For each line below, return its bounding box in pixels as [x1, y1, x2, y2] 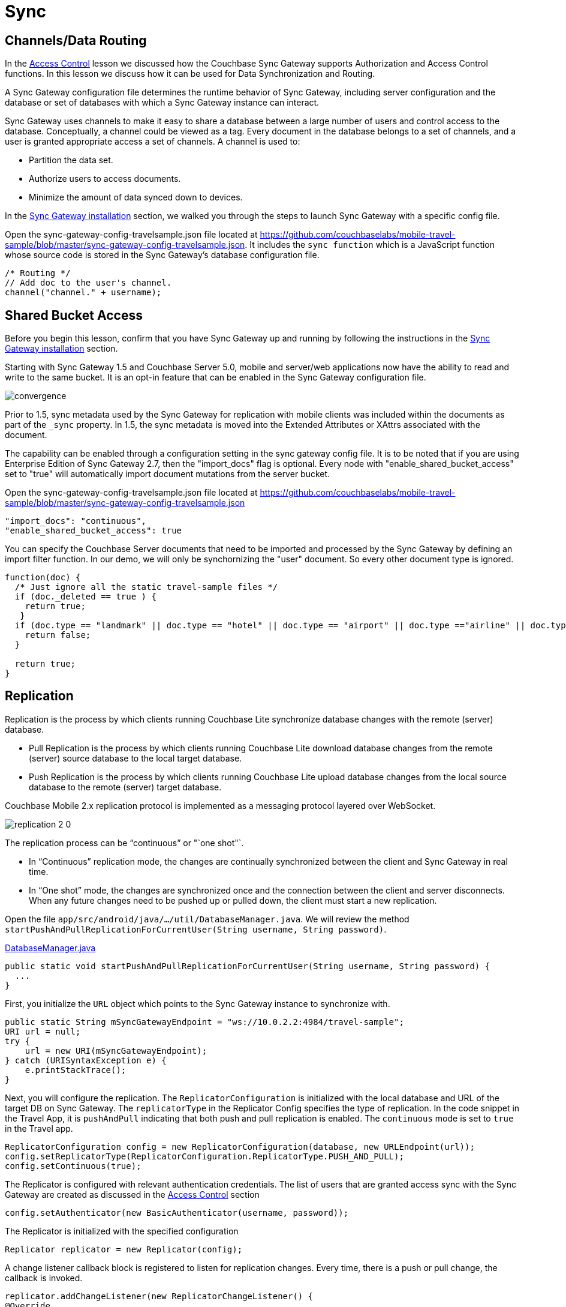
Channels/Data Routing [5, 32, 147, 48]
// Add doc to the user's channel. [5, 278, 172, 288]
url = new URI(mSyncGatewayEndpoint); [25, 1045, 207, 1056]
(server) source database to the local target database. [29, 753, 242, 763]
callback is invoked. [5, 1272, 83, 1283]
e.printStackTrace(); [25, 1065, 127, 1075]
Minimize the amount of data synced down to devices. [29, 192, 243, 203]
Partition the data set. [29, 155, 113, 166]
